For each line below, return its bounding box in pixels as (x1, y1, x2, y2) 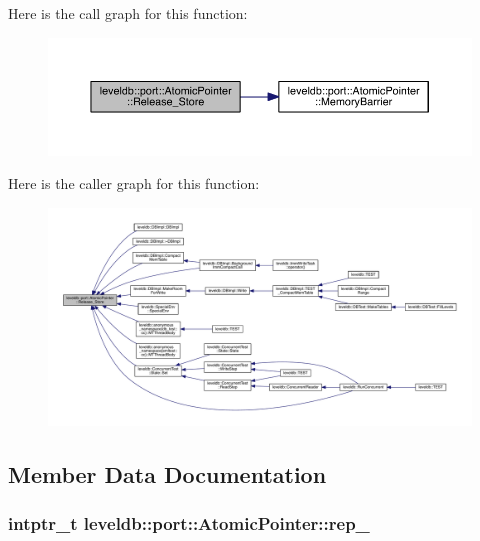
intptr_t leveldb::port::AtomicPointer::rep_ (8, 510, 370, 535)
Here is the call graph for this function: (8, 3, 248, 23)
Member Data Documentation (8, 458, 327, 489)
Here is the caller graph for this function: (8, 173, 260, 194)
